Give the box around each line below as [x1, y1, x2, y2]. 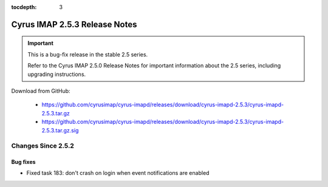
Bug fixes [11, 158, 36, 166]
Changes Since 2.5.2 [11, 141, 74, 150]
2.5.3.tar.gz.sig [41, 126, 79, 134]
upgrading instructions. [27, 70, 86, 78]
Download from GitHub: [11, 87, 70, 94]
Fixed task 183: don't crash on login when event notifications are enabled [26, 169, 210, 177]
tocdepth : [11, 4, 37, 10]
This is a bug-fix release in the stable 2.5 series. [27, 50, 148, 58]
